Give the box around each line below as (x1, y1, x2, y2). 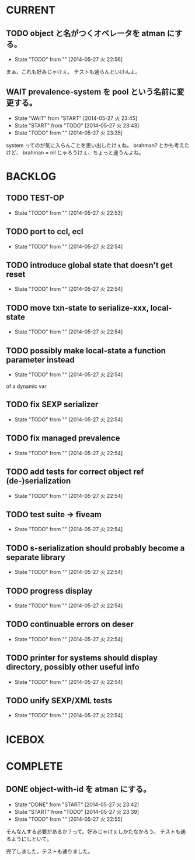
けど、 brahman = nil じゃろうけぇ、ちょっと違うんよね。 (6, 149, 144, 156)
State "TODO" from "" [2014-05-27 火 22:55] (14, 816, 123, 823)
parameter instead (6, 355, 75, 364)
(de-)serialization (6, 476, 71, 486)
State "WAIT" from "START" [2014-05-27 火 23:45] (14, 115, 138, 122)
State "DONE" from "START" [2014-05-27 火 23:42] (14, 801, 139, 808)
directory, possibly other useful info (6, 662, 140, 672)
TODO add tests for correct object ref (6, 467, 144, 477)
